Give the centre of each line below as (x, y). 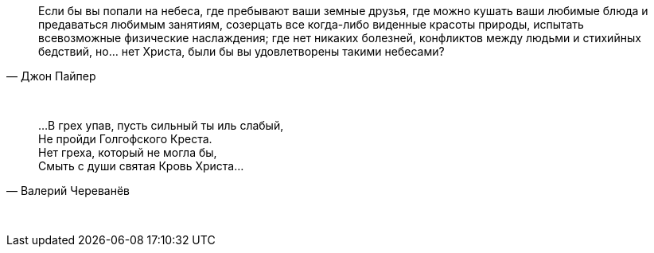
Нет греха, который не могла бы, (128, 152)
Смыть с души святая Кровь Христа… (141, 166)
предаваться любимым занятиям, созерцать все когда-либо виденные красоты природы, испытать (311, 24)
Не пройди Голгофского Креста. (125, 139)
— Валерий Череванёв (68, 191)
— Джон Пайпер (51, 76)
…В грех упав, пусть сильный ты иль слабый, (161, 125)
